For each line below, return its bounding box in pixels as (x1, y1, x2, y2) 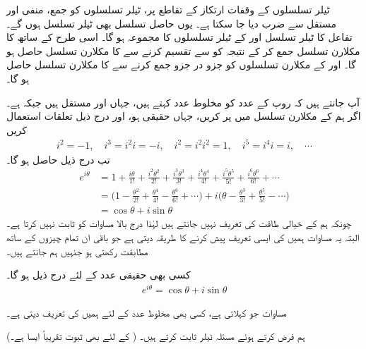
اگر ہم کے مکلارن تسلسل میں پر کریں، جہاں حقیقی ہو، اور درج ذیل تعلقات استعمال (6, 109, 361, 123)
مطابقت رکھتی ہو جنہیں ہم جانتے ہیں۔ (6, 243, 148, 258)
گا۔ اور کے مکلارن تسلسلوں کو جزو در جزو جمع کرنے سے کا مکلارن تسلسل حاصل (6, 57, 356, 72)
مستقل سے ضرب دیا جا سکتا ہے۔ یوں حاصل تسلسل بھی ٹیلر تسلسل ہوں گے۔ (6, 16, 336, 30)
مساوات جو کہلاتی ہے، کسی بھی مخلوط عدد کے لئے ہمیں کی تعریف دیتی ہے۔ (6, 305, 287, 319)
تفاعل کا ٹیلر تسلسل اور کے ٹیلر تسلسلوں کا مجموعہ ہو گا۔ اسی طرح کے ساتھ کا (6, 30, 353, 44)
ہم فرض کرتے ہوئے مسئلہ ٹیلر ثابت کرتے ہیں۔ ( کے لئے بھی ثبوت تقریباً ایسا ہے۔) (6, 329, 305, 343)
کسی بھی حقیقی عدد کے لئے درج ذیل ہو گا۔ (6, 267, 191, 282)
